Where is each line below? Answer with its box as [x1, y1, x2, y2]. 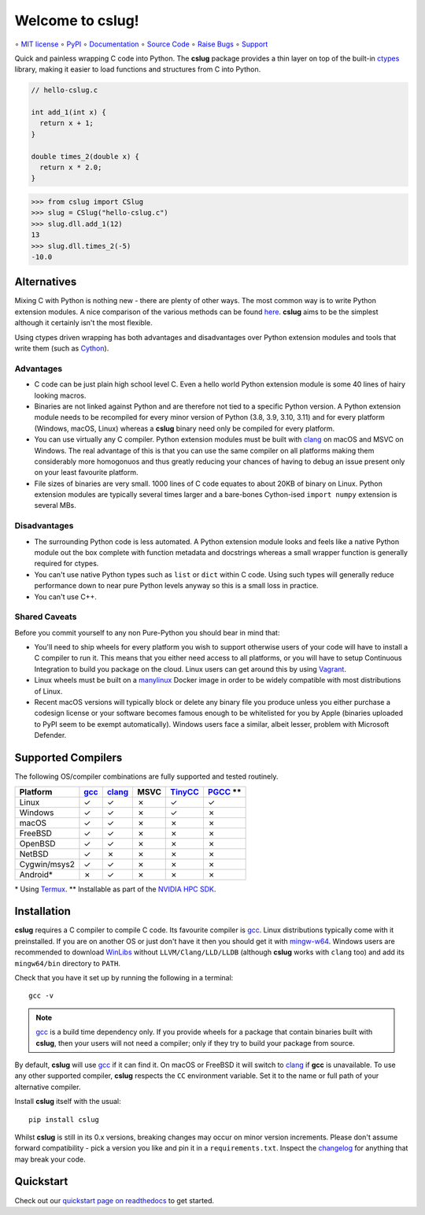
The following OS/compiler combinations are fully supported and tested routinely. [14, 772, 279, 781]
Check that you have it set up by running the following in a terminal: [14, 972, 234, 982]
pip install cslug [28, 1115, 100, 1124]
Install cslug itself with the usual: [14, 1097, 121, 1106]
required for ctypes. [34, 559, 99, 569]
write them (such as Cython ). [14, 343, 109, 354]
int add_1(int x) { [31, 108, 106, 117]
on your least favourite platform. [34, 468, 139, 477]
